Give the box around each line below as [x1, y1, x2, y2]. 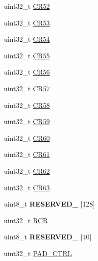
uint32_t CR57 [4, 83, 50, 93]
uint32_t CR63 [4, 182, 50, 192]
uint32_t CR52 [4, 1, 50, 11]
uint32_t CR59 [4, 116, 50, 127]
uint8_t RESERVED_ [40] [4, 232, 92, 242]
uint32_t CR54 [4, 34, 50, 44]
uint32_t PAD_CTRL [4, 248, 72, 258]
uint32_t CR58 [4, 100, 50, 110]
